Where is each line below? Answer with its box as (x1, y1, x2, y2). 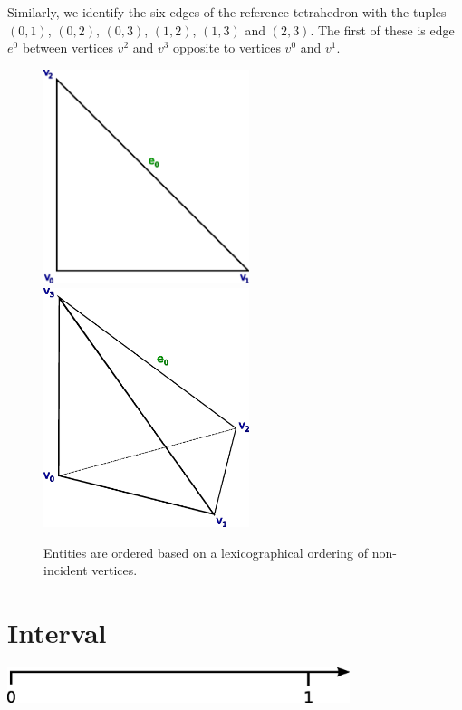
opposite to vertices (173, 38, 281, 57)
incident (43, 561, 88, 580)
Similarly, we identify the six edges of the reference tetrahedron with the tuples (7, 3, 447, 21)
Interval (7, 613, 107, 650)
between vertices (22, 38, 113, 57)
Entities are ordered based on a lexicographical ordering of (43, 542, 368, 561)
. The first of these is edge (310, 20, 455, 39)
